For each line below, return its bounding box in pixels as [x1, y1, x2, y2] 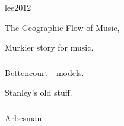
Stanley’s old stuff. [5, 86, 72, 99]
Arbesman [5, 111, 42, 124]
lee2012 [5, 1, 31, 13]
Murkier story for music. [5, 41, 94, 53]
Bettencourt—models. [5, 66, 84, 78]
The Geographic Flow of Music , [5, 21, 120, 33]
